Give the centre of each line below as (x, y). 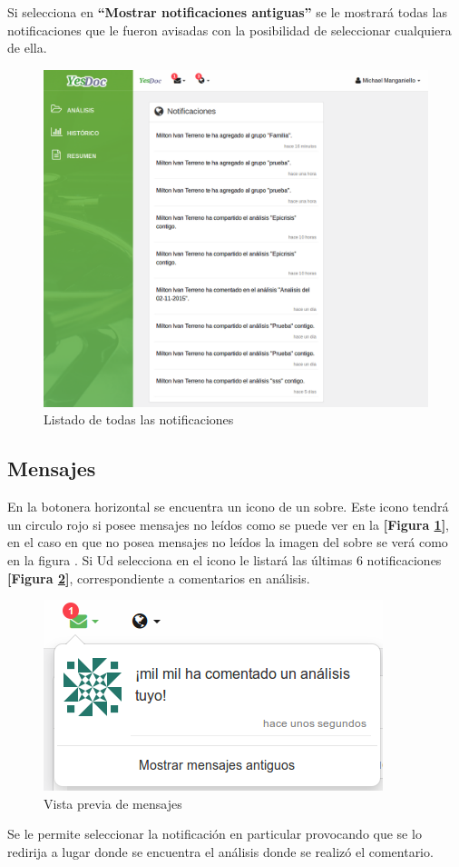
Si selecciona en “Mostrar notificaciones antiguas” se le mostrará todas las (227, 12)
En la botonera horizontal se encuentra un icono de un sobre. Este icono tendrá (228, 507)
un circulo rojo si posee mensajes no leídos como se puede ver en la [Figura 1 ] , (229, 524)
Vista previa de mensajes (113, 803)
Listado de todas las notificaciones (139, 419)
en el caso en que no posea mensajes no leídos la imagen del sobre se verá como (228, 542)
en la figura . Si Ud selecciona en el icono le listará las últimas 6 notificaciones (225, 559)
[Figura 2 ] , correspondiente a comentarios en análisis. (159, 578)
